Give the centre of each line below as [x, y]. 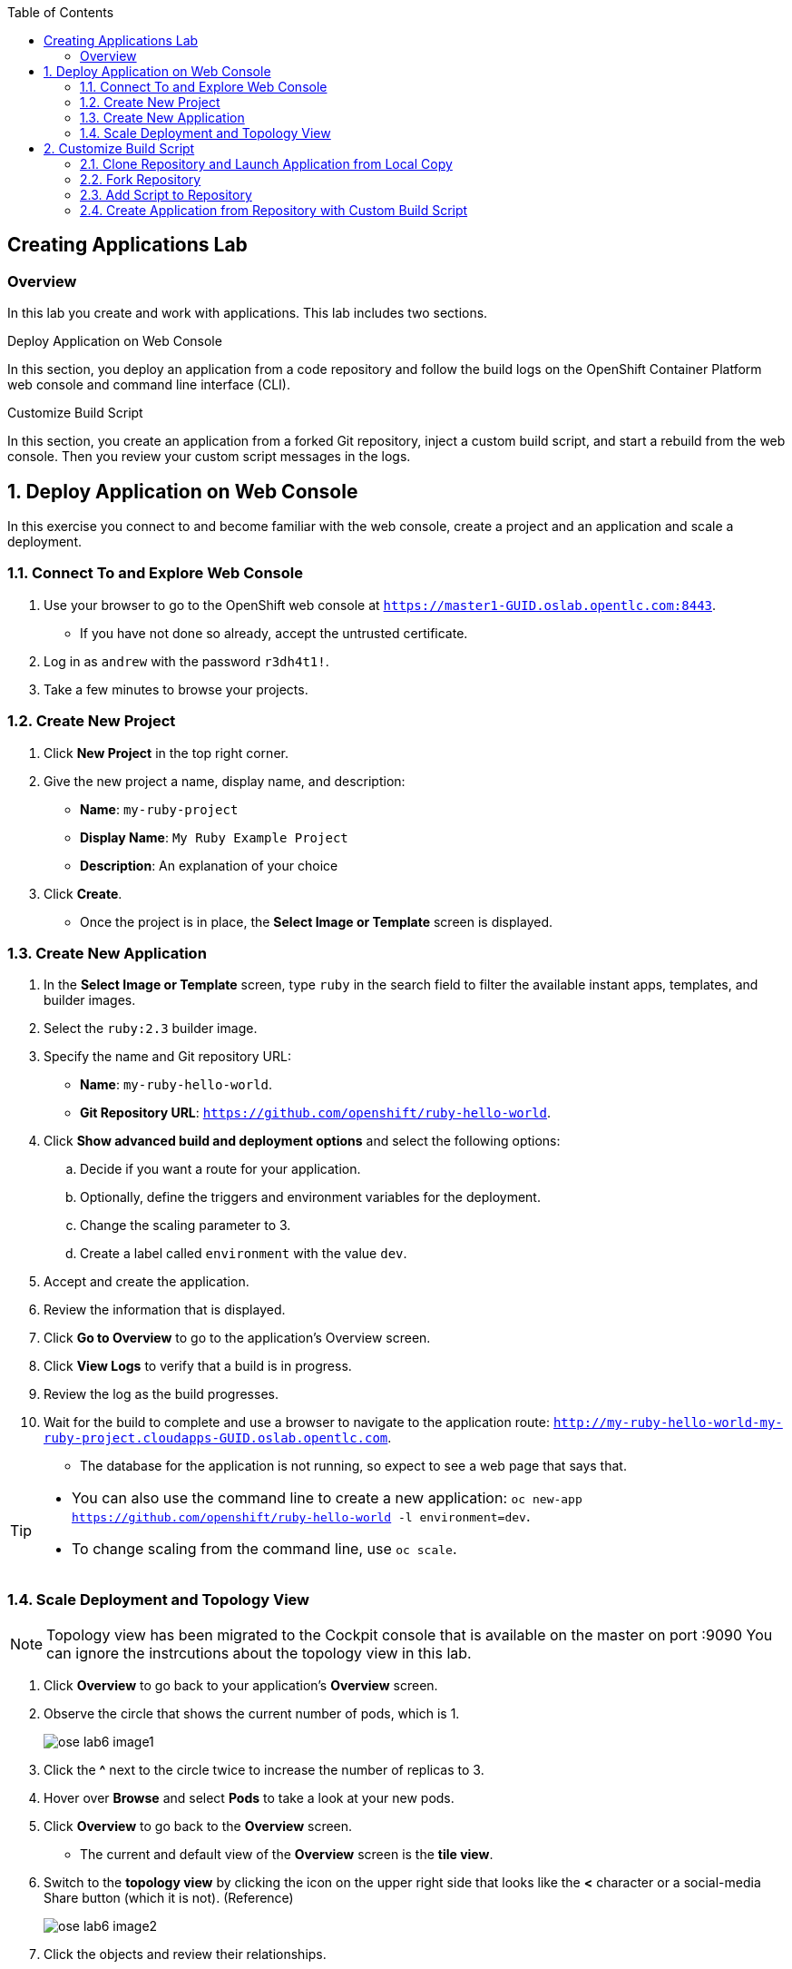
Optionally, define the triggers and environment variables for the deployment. [310, 1197]
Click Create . [83, 893]
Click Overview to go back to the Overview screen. [198, 1826]
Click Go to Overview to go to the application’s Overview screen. [237, 1338]
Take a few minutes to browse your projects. [176, 689]
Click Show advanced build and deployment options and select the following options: [302, 1141]
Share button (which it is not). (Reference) [169, 1898]
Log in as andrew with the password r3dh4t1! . [186, 661]
